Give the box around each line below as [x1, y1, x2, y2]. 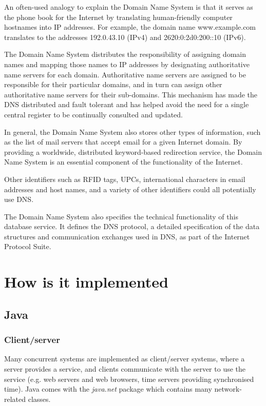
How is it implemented [4, 271, 169, 292]
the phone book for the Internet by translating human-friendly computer [4, 11, 233, 22]
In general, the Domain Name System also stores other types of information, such [4, 126, 261, 137]
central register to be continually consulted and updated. [4, 109, 183, 119]
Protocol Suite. [4, 241, 51, 252]
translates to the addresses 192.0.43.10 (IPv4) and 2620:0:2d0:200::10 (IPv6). [4, 31, 246, 42]
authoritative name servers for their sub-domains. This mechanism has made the [4, 89, 258, 99]
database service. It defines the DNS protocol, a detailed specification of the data [4, 221, 260, 232]
